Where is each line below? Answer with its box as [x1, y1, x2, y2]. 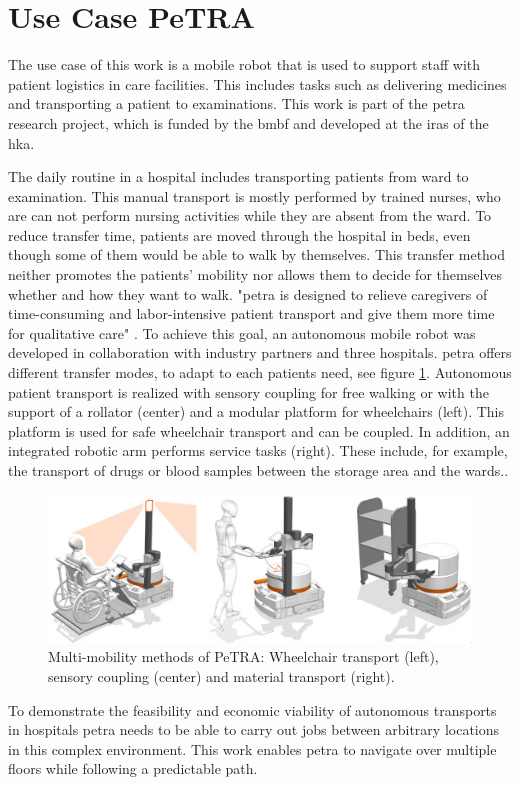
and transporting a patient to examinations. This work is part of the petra [8, 93, 465, 114]
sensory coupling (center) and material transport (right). [48, 666, 395, 687]
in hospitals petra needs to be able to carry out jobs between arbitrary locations [8, 719, 500, 740]
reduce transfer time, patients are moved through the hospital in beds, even [8, 224, 471, 245]
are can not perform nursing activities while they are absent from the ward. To [8, 205, 492, 226]
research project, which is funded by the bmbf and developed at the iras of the [8, 112, 489, 133]
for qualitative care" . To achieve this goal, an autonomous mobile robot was [8, 322, 476, 343]
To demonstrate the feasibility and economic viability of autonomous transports [8, 699, 497, 720]
